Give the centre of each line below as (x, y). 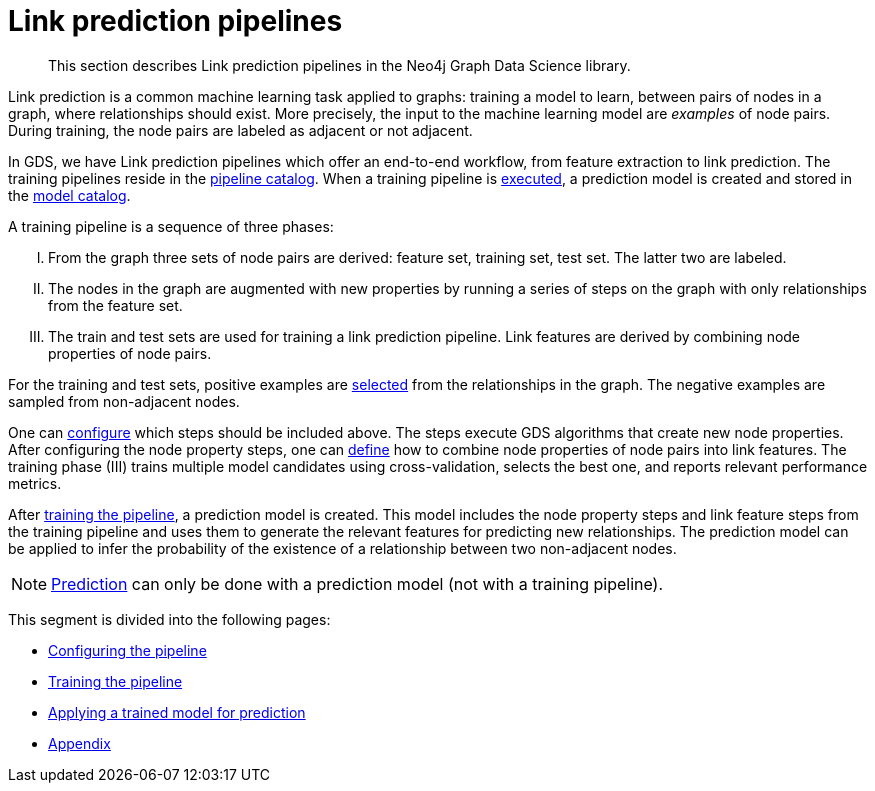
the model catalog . (69, 195)
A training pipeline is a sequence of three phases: (171, 226)
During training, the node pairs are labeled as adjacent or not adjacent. (240, 130)
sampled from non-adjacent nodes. (124, 401)
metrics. (35, 483)
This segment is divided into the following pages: (169, 619)
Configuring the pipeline (127, 650)
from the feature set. (115, 305)
